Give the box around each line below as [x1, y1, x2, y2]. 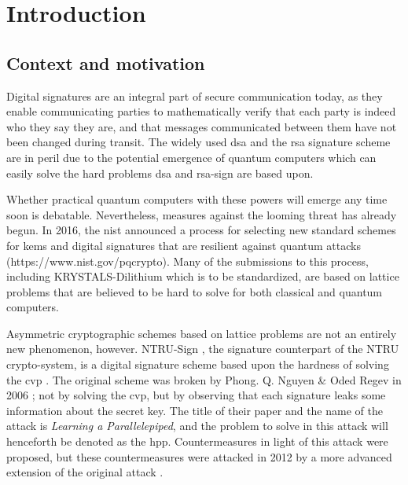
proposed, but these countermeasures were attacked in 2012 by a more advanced [6, 448, 392, 465]
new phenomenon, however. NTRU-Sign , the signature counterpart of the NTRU [6, 340, 399, 357]
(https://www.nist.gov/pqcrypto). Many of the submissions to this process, [6, 252, 369, 269]
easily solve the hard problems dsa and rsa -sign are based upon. [6, 164, 314, 181]
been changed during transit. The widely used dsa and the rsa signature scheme [6, 134, 391, 150]
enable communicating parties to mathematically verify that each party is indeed [6, 103, 396, 119]
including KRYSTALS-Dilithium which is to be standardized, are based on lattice [6, 268, 399, 285]
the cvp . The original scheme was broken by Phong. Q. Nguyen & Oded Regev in [6, 371, 402, 388]
